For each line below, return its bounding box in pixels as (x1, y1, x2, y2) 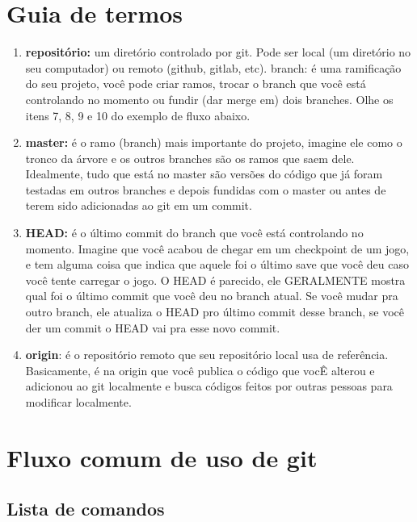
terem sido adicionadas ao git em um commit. (25, 197, 252, 214)
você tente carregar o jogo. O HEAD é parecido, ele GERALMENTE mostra (25, 271, 406, 288)
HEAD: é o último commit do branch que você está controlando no (25, 224, 364, 241)
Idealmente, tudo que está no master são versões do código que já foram (25, 165, 383, 182)
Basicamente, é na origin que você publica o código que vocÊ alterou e (25, 361, 375, 378)
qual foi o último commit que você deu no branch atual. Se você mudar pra (25, 287, 398, 304)
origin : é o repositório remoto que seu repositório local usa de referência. (25, 346, 389, 363)
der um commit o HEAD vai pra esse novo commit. (25, 319, 280, 336)
